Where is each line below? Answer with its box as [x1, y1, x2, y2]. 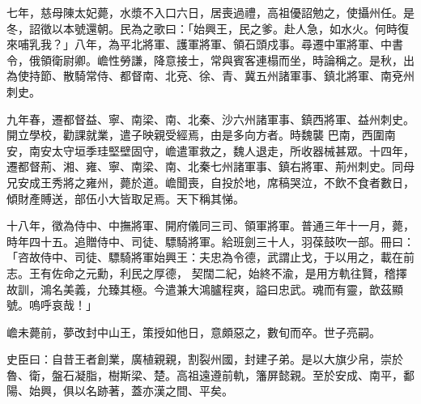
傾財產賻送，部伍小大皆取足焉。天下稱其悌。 [6, 189, 245, 206]
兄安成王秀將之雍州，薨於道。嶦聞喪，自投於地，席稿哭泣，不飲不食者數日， [6, 173, 415, 190]
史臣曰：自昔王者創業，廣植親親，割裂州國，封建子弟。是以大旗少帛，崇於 [6, 351, 403, 368]
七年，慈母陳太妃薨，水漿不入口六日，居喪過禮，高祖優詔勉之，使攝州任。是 [6, 4, 415, 20]
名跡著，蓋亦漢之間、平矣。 [85, 382, 233, 399]
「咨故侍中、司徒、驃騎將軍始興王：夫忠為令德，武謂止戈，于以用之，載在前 [6, 249, 415, 266]
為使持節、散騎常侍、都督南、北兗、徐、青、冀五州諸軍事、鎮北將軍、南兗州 [6, 67, 415, 84]
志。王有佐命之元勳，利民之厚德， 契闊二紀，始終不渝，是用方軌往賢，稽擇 [6, 264, 407, 281]
